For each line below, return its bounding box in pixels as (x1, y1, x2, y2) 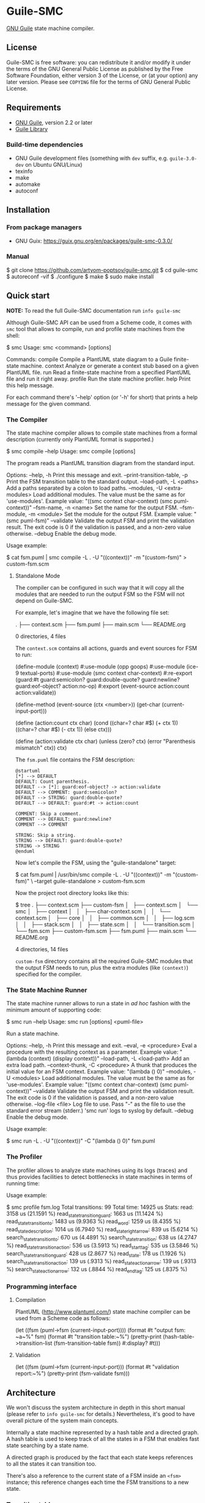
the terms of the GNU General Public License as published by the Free (6, 65, 184, 72)
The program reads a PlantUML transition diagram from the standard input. (6, 459, 195, 466)
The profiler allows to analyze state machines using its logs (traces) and (6, 1166, 188, 1174)
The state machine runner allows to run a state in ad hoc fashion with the (6, 1000, 191, 1007)
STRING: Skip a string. (15, 832, 76, 838)
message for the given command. (6, 400, 91, 407)
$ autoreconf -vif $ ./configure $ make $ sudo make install (6, 273, 154, 280)
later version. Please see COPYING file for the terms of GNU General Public (6, 78, 191, 85)
